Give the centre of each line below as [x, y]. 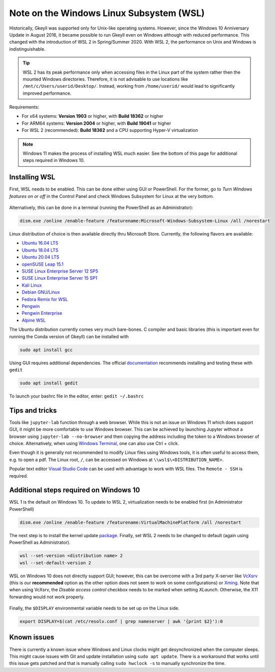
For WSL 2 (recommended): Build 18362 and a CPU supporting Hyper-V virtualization [110, 130]
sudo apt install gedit [49, 383]
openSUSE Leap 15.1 [42, 264]
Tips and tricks [33, 410]
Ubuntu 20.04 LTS [40, 257]
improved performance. [47, 93]
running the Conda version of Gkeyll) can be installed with [69, 336]
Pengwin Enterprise [42, 313]
